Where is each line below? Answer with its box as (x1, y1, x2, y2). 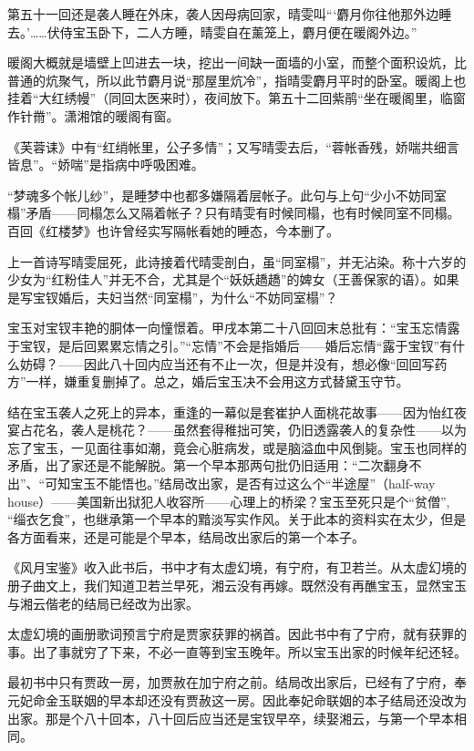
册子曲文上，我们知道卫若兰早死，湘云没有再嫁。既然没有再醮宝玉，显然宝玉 (7, 576, 467, 595)
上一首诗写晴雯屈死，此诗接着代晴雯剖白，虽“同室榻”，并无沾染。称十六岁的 (7, 252, 467, 271)
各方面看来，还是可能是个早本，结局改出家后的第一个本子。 (7, 527, 365, 546)
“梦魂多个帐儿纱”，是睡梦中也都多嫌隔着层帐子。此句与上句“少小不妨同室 (7, 185, 447, 204)
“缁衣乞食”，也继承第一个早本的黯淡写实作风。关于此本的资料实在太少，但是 (7, 509, 467, 529)
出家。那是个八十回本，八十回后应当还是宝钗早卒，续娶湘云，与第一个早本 (7, 708, 454, 727)
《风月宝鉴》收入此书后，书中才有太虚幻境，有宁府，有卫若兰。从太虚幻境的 (7, 558, 467, 577)
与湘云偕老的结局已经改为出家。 (7, 593, 199, 612)
